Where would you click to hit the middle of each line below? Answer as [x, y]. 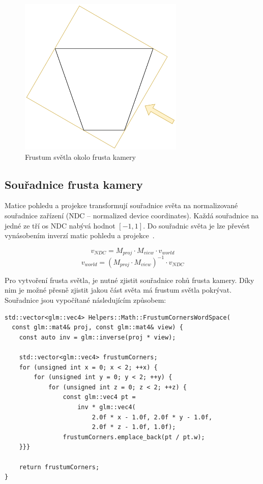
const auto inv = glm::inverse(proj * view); [97, 337]
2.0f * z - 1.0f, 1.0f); [134, 427]
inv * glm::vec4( [107, 407]
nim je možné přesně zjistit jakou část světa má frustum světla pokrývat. [118, 290]
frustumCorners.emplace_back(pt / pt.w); [134, 437]
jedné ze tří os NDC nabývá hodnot [60, 225]
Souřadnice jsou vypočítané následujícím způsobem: [85, 300]
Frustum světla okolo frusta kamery [80, 156]
